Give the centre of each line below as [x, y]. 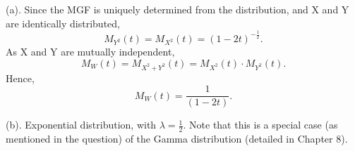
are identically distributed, [63, 23]
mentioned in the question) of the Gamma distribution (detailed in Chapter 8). [177, 139]
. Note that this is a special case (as [260, 125]
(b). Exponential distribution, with [81, 125]
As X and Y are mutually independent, [90, 52]
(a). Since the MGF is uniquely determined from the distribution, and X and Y [177, 9]
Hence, [20, 78]
